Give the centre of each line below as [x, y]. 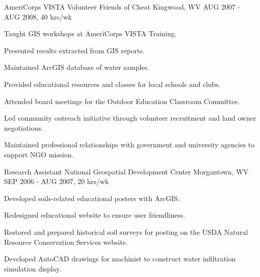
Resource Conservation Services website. [66, 242]
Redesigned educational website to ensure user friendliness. [95, 215]
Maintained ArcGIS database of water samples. [77, 67]
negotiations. [24, 127]
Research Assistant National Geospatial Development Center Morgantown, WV [126, 171]
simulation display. [33, 268]
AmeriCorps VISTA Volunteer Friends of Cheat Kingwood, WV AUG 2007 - [122, 7]
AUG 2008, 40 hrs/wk [38, 16]
